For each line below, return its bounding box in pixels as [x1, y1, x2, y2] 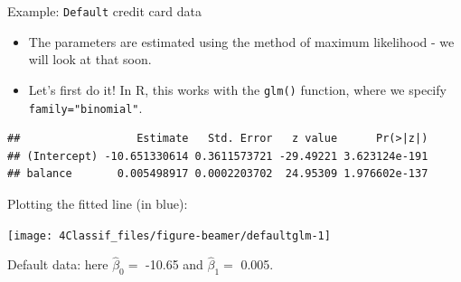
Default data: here [7, 255, 108, 274]
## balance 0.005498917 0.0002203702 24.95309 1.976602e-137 [7, 167, 428, 181]
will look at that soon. [28, 50, 152, 69]
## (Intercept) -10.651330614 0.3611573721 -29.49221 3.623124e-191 [7, 149, 428, 163]
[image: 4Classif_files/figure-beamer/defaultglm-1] [7, 229, 331, 242]
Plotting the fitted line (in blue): [7, 193, 188, 212]
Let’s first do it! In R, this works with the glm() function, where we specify [28, 80, 447, 99]
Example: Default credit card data [7, 2, 202, 20]
